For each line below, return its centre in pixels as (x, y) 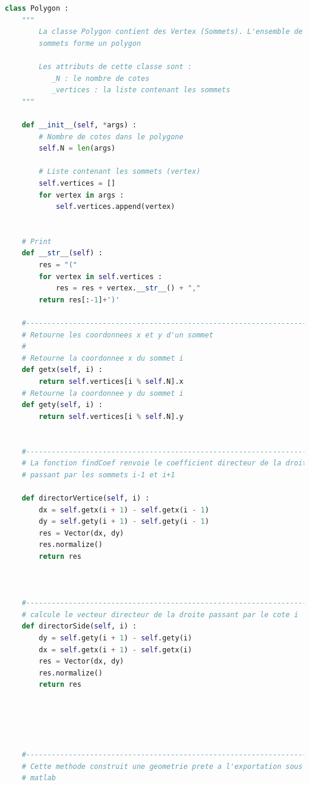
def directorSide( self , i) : (79, 626)
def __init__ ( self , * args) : (79, 125)
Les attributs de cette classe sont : (115, 66)
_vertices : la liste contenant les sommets (141, 90)
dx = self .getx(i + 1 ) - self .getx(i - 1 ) (124, 510)
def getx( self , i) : (62, 370)
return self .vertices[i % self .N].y (111, 416)
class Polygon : (37, 8)
